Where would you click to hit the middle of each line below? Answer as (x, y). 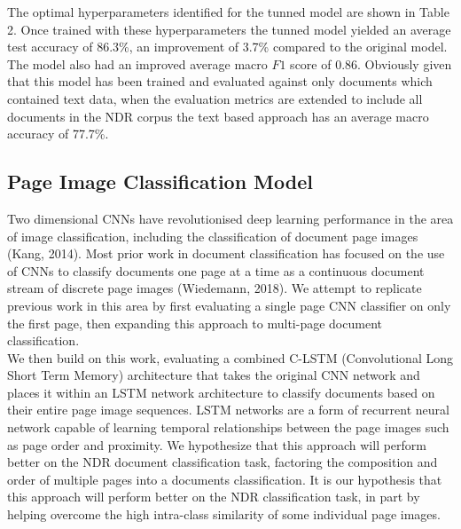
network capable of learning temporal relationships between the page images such (228, 427)
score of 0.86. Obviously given (371, 63)
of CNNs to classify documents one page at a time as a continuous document (216, 270)
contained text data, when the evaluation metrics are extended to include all (215, 98)
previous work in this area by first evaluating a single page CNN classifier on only (229, 305)
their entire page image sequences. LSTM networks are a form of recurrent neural (228, 410)
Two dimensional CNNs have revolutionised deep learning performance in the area (230, 218)
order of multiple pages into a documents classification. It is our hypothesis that (225, 479)
